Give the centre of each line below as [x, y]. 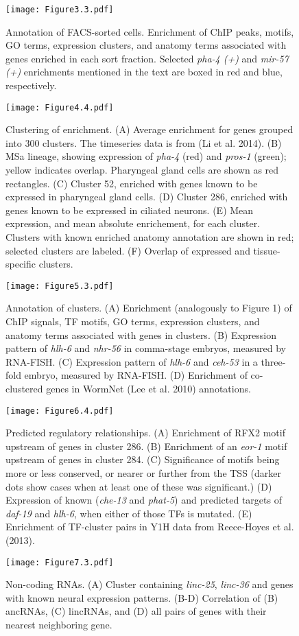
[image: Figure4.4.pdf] [60, 107]
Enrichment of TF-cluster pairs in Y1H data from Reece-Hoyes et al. [150, 527]
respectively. [31, 85]
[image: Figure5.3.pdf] [60, 286]
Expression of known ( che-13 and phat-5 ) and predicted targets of [144, 500]
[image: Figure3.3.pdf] [60, 10]
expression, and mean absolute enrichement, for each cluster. [133, 223]
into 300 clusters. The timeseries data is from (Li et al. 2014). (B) [144, 142]
